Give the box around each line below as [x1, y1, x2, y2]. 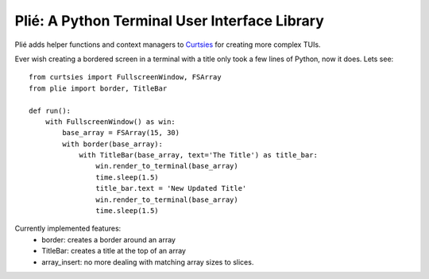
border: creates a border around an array [41, 234, 176, 244]
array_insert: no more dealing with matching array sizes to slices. [41, 257, 254, 266]
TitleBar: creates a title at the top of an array [41, 246, 187, 256]
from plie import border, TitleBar [29, 83, 168, 93]
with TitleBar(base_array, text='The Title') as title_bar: [79, 151, 318, 160]
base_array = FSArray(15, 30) [62, 128, 180, 138]
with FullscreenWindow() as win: [44, 117, 176, 126]
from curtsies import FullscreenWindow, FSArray [29, 72, 222, 82]
